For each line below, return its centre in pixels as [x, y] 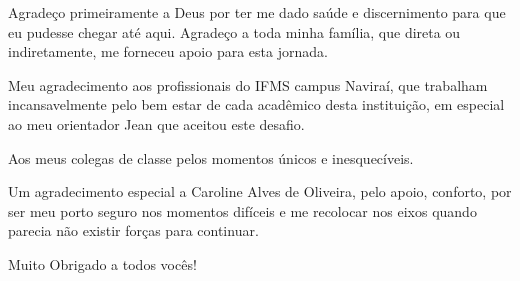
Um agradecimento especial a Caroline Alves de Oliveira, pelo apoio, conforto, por [260, 191]
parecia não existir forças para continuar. [133, 230]
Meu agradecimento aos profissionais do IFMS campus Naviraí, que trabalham [248, 84]
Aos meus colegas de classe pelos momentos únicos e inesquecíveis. [211, 157]
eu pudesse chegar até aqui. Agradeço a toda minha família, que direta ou [234, 31]
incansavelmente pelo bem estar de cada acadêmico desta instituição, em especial [256, 104]
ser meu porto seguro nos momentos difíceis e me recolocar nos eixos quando [242, 210]
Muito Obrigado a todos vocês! [102, 263]
